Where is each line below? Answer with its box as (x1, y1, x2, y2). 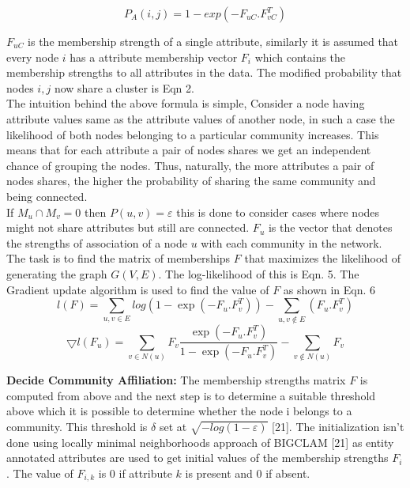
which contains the (254, 48, 346, 65)
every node (6, 48, 59, 65)
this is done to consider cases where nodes (176, 203, 380, 220)
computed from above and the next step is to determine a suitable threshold (6, 387, 376, 403)
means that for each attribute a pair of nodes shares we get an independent (6, 142, 371, 158)
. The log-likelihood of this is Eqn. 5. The (158, 265, 359, 282)
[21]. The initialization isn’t (272, 418, 404, 435)
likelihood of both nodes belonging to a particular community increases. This (6, 126, 379, 142)
